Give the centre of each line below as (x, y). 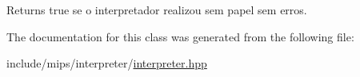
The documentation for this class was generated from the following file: (180, 36)
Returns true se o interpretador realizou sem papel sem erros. (157, 10)
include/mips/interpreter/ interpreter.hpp (107, 63)
